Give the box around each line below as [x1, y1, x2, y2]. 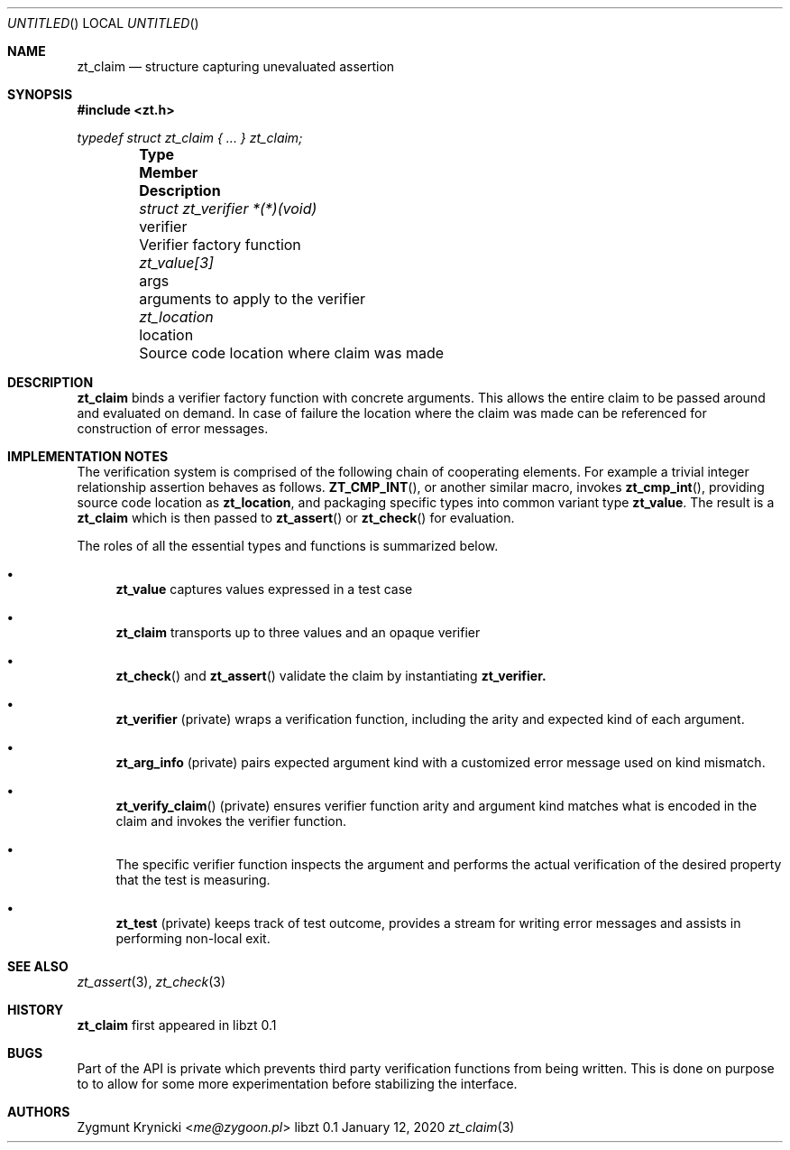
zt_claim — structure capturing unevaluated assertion [77, 59, 395, 74]
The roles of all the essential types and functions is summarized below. [77, 538, 499, 553]
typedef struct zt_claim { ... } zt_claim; [77, 130, 303, 145]
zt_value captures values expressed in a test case [115, 581, 413, 597]
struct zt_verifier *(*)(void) [139, 199, 317, 218]
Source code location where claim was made [139, 344, 445, 362]
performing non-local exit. [115, 931, 271, 946]
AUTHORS [7, 1104, 70, 1119]
